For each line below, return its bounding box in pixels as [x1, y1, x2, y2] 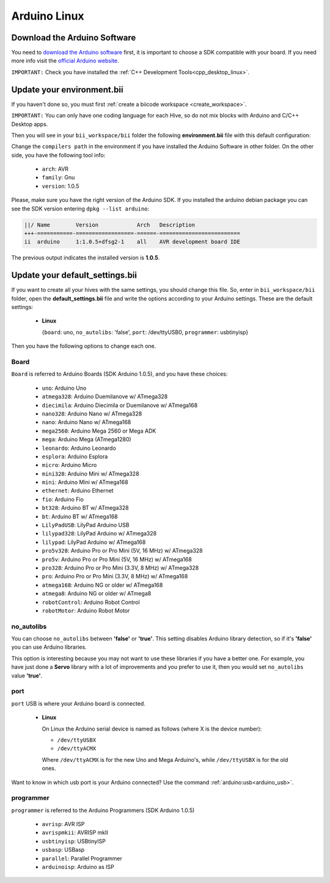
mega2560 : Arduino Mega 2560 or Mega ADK [42, 427, 156, 434]
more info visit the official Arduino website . [11, 57, 119, 64]
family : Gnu [42, 174, 75, 181]
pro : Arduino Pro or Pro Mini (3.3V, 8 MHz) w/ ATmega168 [42, 573, 188, 580]
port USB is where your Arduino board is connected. [11, 699, 146, 707]
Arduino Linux [11, 9, 85, 23]
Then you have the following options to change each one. [11, 343, 156, 350]
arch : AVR [42, 165, 69, 173]
